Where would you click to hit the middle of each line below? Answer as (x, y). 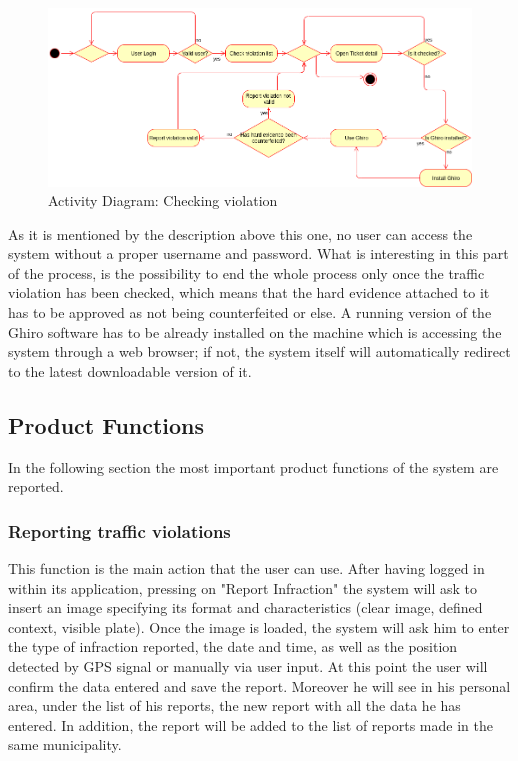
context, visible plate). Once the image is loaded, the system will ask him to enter (259, 626)
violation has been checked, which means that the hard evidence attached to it (249, 292)
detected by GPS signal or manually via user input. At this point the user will (248, 666)
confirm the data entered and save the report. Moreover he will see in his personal (259, 685)
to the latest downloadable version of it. (130, 370)
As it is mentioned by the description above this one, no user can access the (240, 233)
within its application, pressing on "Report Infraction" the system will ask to (242, 587)
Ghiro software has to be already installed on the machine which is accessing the (255, 331)
